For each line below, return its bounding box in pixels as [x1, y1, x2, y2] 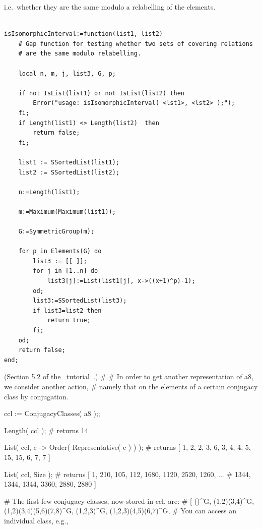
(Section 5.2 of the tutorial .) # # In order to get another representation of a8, [4, 371, 253, 382]
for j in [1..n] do [33, 267, 98, 275]
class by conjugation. [4, 391, 69, 401]
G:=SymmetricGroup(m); [18, 228, 94, 236]
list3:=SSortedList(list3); [33, 297, 127, 305]
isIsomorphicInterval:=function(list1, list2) [4, 30, 163, 38]
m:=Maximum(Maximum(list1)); [18, 208, 116, 215]
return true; [47, 317, 91, 324]
